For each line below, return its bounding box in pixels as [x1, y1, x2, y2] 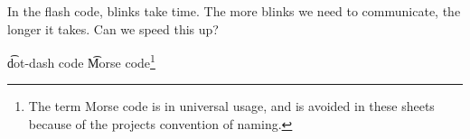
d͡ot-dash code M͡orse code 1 [7, 51, 155, 71]
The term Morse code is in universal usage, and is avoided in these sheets [28, 97, 435, 116]
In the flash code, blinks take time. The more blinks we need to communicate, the [7, 2, 461, 20]
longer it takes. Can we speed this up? [7, 19, 219, 38]
